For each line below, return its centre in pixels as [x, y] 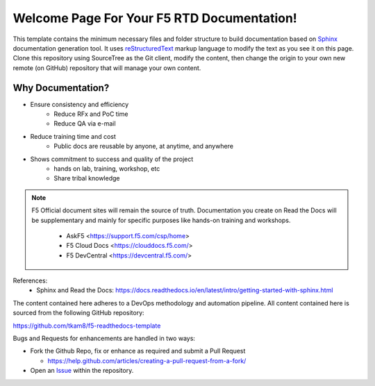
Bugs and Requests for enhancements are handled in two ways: [104, 338]
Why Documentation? [61, 88]
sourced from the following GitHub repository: [79, 313]
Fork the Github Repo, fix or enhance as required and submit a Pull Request [138, 351]
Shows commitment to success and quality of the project [112, 159]
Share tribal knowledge [87, 178]
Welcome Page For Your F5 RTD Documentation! [155, 18]
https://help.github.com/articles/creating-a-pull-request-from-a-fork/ [147, 360]
